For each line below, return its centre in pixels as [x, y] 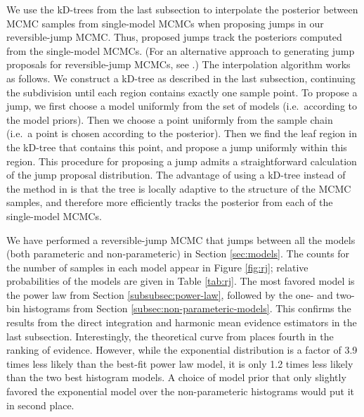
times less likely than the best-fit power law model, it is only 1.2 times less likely [180, 363]
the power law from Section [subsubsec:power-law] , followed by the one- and [170, 294]
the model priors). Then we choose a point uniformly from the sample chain [170, 119]
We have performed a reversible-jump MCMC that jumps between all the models [181, 239]
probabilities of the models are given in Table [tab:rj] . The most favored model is [181, 281]
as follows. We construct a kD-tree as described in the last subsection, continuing [181, 78]
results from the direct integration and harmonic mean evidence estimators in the [182, 322]
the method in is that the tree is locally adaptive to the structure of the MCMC [179, 188]
